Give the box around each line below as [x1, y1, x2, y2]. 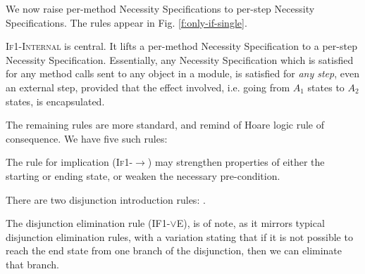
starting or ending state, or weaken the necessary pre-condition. [6, 168, 280, 183]
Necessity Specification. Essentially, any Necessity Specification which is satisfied [6, 52, 354, 67]
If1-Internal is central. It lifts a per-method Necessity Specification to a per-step [6, 39, 357, 53]
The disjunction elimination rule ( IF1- [6, 216, 171, 230]
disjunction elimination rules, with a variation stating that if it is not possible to [6, 229, 353, 244]
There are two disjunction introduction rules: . [6, 192, 206, 207]
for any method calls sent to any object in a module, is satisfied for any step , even [6, 66, 359, 81]
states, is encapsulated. [6, 93, 105, 108]
